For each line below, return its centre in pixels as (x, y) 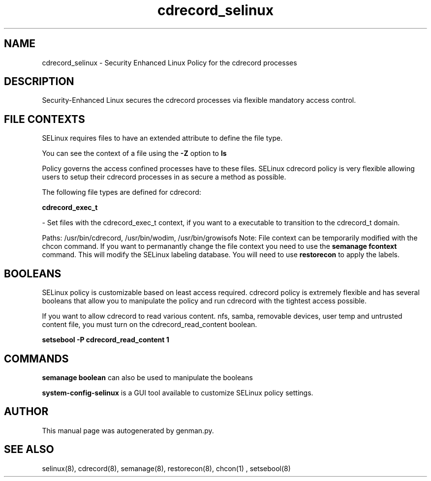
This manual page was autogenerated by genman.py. (128, 430)
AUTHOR (26, 412)
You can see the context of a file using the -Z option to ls (134, 153)
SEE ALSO (29, 450)
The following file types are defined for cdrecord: (122, 192)
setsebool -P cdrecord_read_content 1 (106, 340)
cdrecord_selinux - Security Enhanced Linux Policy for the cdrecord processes (169, 62)
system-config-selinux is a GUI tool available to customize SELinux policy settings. (178, 392)
